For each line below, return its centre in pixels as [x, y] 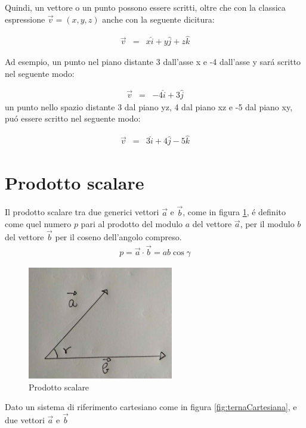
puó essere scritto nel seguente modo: [73, 118]
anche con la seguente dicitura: [158, 19]
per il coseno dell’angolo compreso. [118, 237]
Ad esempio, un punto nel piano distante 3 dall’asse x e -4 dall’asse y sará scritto [153, 62]
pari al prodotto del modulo [132, 224]
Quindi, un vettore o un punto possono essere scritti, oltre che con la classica [145, 7]
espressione [25, 19]
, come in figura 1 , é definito [234, 212]
